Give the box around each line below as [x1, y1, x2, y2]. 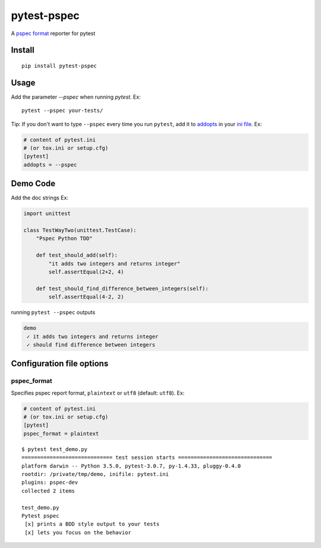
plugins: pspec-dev [21, 479, 78, 486]
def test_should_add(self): [36, 252, 118, 259]
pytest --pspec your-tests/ [21, 107, 103, 114]
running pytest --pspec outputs [11, 309, 96, 316]
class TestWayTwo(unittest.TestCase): [23, 227, 137, 234]
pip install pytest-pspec [21, 62, 97, 69]
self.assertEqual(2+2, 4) [48, 268, 124, 275]
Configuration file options [11, 359, 109, 369]
